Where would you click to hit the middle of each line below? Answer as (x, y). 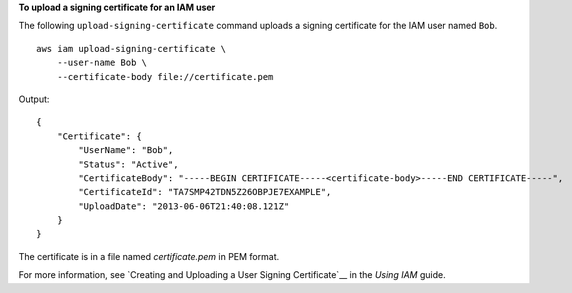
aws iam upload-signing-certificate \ (131, 48)
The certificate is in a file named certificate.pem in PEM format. (149, 256)
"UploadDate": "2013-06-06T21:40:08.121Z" (184, 206)
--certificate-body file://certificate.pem (165, 76)
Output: (34, 99)
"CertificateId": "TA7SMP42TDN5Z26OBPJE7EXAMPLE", (205, 192)
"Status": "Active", (128, 164)
